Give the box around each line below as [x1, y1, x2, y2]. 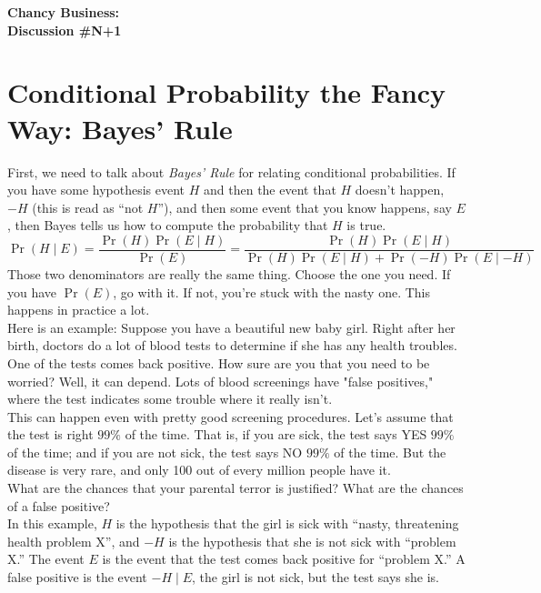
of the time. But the [334, 442, 446, 461]
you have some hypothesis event [7, 180, 185, 199]
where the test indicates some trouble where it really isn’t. [7, 389, 333, 408]
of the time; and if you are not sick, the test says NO [7, 442, 303, 461]
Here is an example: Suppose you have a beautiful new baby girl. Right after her [7, 317, 456, 337]
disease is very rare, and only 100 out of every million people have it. [7, 460, 391, 479]
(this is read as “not [32, 197, 144, 216]
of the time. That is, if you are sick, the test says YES [125, 425, 427, 444]
